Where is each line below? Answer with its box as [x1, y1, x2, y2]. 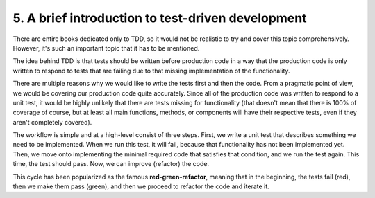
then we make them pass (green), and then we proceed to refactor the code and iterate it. [12, 182, 270, 190]
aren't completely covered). [12, 118, 92, 126]
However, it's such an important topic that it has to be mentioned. [12, 44, 200, 52]
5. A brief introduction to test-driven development [12, 10, 307, 26]
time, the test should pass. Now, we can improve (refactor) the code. [12, 160, 210, 168]
